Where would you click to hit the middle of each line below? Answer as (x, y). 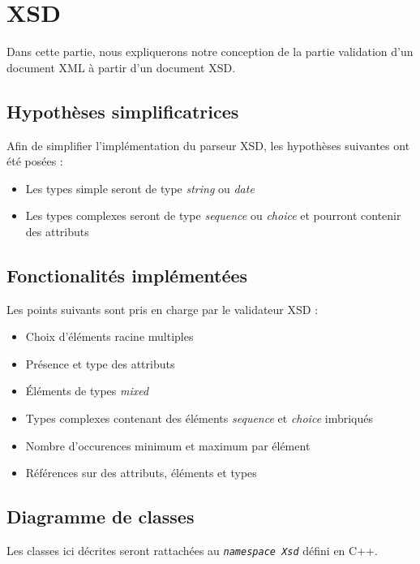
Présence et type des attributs (100, 363)
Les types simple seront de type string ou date (140, 188)
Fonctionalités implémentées (127, 275)
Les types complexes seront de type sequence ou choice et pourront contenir (213, 215)
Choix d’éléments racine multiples (109, 336)
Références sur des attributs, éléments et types (141, 473)
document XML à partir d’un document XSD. (121, 67)
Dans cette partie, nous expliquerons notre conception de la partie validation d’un (210, 52)
